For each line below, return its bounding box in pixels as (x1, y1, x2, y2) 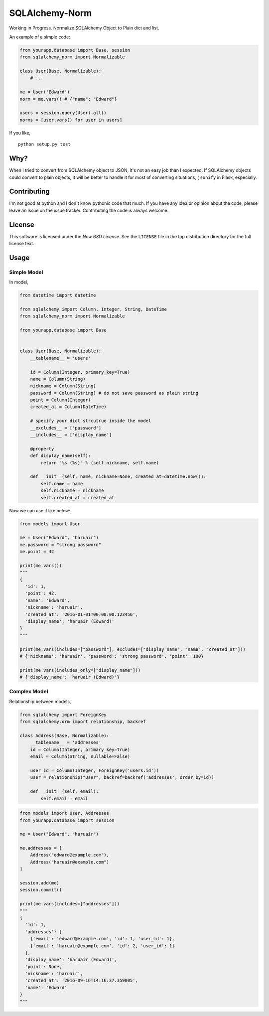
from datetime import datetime (19, 292, 97, 298)
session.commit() (19, 887, 62, 893)
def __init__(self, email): (30, 789, 99, 794)
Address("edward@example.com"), (30, 852, 110, 858)
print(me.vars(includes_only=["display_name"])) (19, 667, 141, 673)
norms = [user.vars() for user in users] (19, 117, 123, 123)
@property (30, 446, 54, 451)
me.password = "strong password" (19, 542, 102, 548)
